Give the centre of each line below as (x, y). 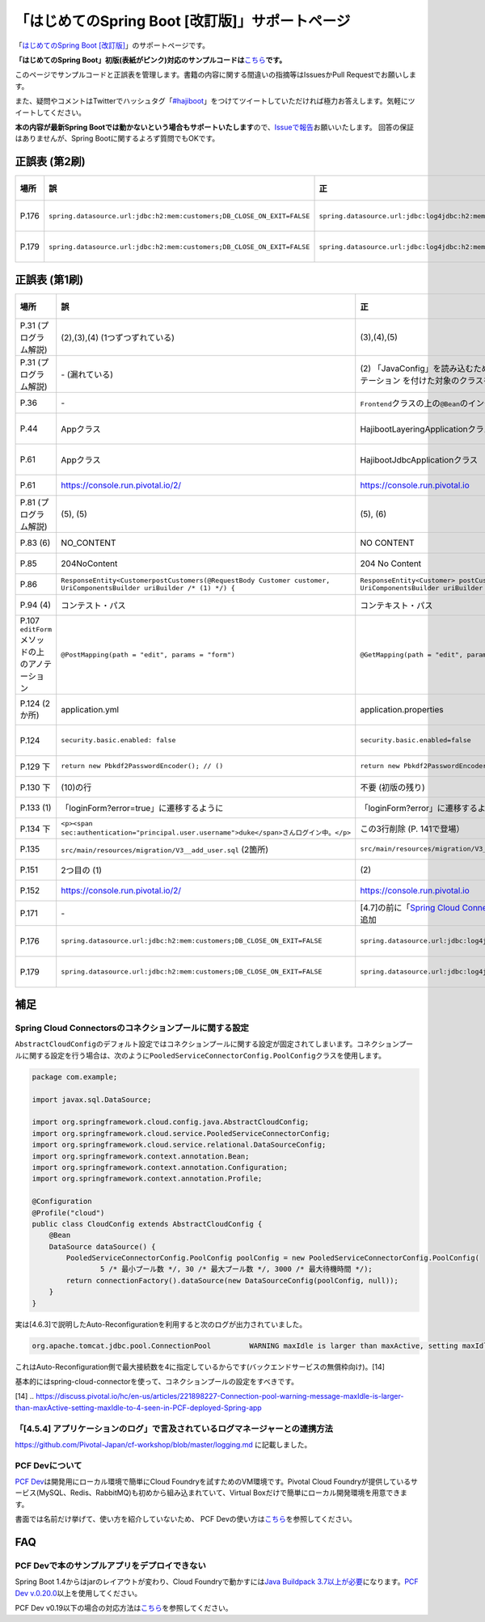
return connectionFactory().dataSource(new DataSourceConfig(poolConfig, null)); (232, 1280)
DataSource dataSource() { (103, 1246)
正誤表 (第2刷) (51, 162)
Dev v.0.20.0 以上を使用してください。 (78, 1593)
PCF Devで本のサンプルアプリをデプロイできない (110, 1566)
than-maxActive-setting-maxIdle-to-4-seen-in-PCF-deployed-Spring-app (138, 1408)
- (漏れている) (87, 374)
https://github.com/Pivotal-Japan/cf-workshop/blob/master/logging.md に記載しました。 (163, 1444)
